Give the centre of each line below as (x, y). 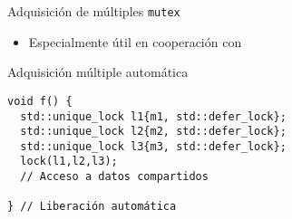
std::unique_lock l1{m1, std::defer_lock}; (153, 116)
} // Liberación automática (92, 207)
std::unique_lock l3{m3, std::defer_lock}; (153, 146)
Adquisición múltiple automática (98, 72)
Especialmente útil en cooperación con (135, 41)
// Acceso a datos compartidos (114, 177)
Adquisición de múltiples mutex (94, 11)
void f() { (40, 101)
